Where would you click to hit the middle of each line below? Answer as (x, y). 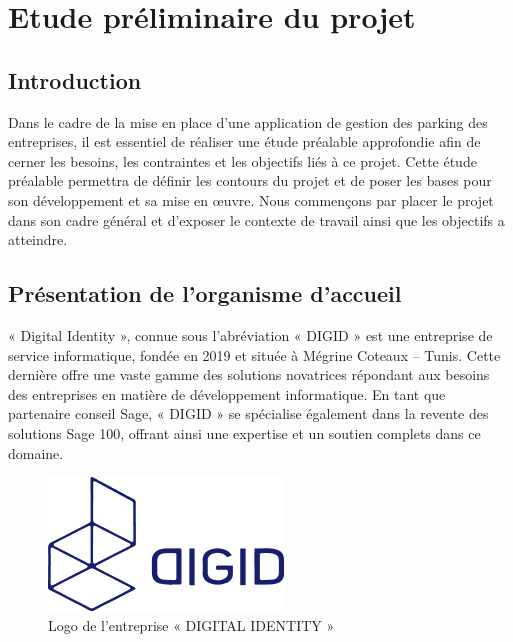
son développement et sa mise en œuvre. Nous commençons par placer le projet (251, 199)
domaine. (36, 452)
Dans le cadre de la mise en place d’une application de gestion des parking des (248, 121)
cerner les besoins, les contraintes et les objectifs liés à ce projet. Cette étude (242, 160)
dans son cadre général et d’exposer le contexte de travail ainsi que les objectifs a (256, 219)
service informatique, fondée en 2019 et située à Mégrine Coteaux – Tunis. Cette (254, 354)
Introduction (75, 79)
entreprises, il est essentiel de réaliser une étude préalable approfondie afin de (244, 141)
